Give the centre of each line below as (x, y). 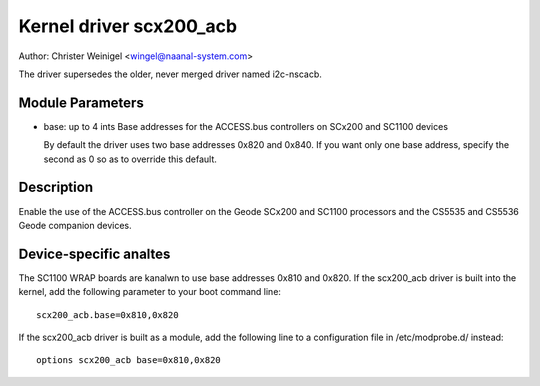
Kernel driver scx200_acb (128, 26)
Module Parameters (81, 102)
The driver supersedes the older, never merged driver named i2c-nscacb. (170, 74)
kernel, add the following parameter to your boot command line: (150, 292)
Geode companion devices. (75, 225)
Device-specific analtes (94, 253)
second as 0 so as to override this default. (130, 159)
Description (56, 187)
